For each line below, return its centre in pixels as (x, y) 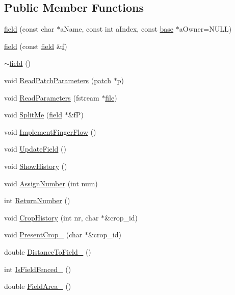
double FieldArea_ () (38, 286)
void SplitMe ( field (33, 115)
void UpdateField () (35, 149)
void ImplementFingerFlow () (50, 131)
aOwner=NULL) (205, 29)
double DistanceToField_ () (48, 251)
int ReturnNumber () (37, 200)
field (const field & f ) (36, 46)
